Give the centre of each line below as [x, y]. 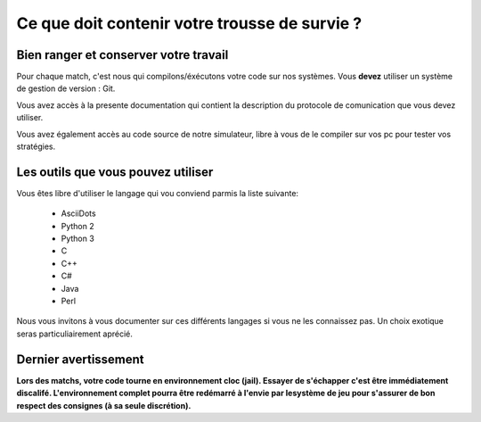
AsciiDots [79, 213]
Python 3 [78, 239]
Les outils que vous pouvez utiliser [115, 172]
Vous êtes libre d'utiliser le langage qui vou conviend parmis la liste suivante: [157, 193]
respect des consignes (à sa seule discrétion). [104, 405]
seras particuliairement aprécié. [74, 334]
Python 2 [78, 226]
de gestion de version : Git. [66, 88]
